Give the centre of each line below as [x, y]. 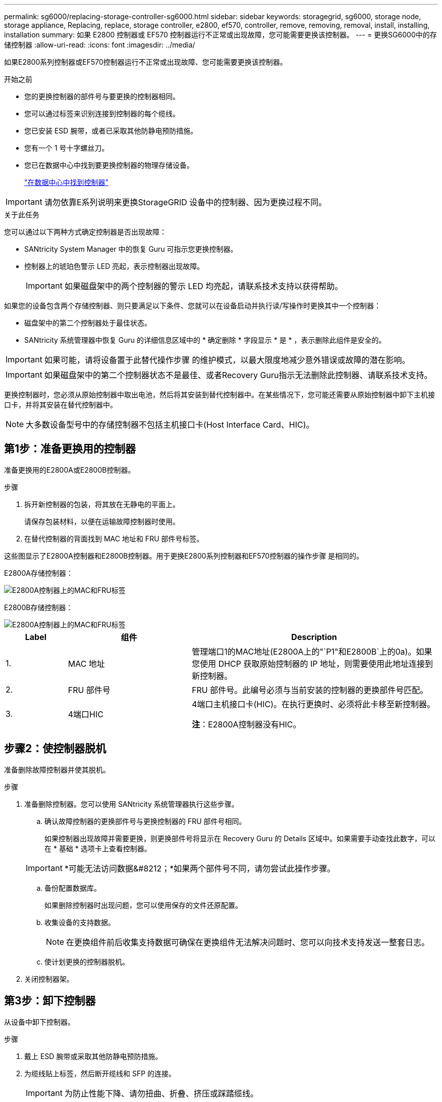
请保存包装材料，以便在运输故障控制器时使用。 [102, 521]
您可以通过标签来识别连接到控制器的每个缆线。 [102, 113]
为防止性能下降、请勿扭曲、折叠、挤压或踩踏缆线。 [161, 1093]
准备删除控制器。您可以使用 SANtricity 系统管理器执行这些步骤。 [131, 804]
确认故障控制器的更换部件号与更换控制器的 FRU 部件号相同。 [145, 821]
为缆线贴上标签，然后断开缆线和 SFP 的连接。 [100, 1073]
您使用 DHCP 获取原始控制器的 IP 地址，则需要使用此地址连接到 [312, 663]
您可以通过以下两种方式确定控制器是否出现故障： [85, 232]
